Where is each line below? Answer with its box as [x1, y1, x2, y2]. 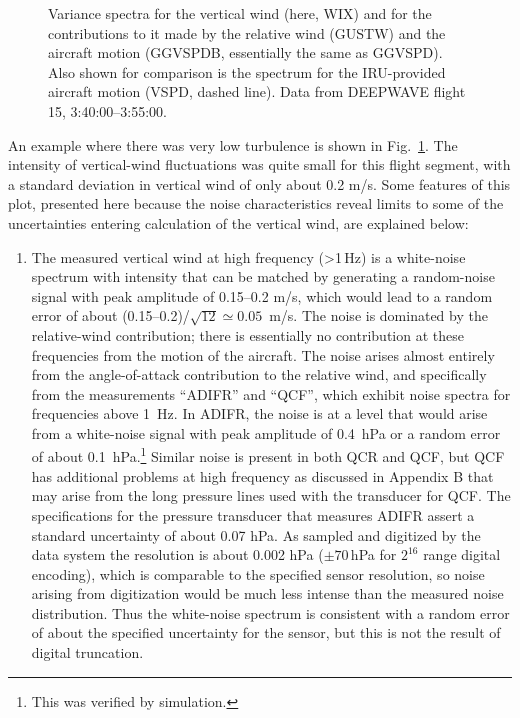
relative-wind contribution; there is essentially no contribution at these [31, 324, 464, 345]
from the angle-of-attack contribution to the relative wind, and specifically [31, 364, 487, 385]
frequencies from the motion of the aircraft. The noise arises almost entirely [31, 344, 495, 365]
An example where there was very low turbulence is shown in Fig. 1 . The [8, 134, 458, 155]
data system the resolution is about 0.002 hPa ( [31, 544, 324, 565]
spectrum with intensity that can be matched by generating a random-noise [31, 266, 495, 287]
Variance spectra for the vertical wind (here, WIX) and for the [48, 3, 432, 23]
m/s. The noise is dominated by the [269, 305, 488, 326]
